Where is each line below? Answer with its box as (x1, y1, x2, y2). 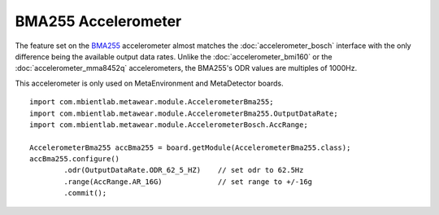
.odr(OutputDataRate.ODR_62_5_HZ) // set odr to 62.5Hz (63, 165, 304, 175)
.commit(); (63, 188, 107, 198)
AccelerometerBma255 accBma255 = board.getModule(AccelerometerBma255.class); (29, 143, 351, 152)
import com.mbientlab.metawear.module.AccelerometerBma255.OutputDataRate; (29, 108, 338, 118)
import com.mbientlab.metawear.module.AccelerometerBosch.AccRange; (29, 120, 308, 129)
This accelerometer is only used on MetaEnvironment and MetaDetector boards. (15, 78, 284, 88)
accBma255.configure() (29, 155, 120, 164)
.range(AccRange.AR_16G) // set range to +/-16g (63, 177, 313, 186)
